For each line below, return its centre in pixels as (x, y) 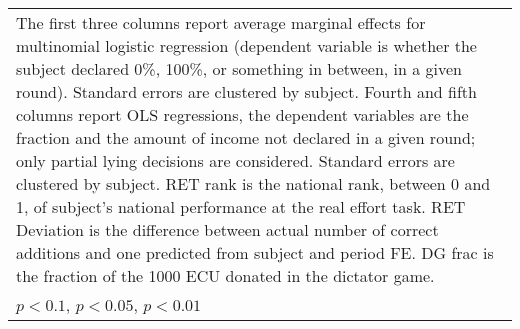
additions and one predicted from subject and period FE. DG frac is (255, 252)
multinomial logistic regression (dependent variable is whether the (246, 45)
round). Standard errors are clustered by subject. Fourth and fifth (246, 91)
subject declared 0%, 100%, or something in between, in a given (239, 68)
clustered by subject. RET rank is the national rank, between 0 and (253, 183)
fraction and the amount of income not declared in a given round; (246, 137)
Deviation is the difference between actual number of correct (227, 229)
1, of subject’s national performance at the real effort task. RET (241, 206)
